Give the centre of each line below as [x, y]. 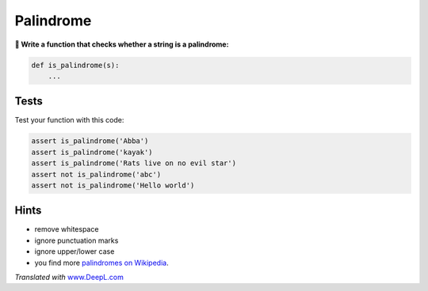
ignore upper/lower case [75, 251]
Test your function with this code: [69, 120]
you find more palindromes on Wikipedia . [102, 263]
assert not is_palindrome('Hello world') [113, 185]
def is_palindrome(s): [75, 65]
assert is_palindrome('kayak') [92, 152]
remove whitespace [67, 229]
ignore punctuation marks [76, 240]
